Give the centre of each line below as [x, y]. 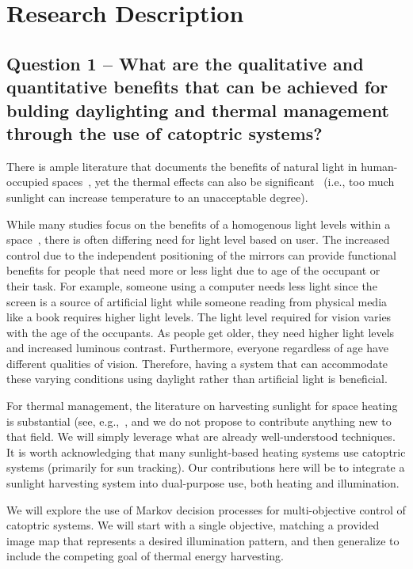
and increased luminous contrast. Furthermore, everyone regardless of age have [197, 348]
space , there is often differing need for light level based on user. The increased [198, 239]
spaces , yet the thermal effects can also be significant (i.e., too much [223, 182]
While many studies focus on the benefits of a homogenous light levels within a [199, 224]
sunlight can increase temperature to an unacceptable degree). [157, 197]
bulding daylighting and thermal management [198, 110]
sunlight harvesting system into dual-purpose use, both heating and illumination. [203, 483]
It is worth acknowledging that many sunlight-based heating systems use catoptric [206, 451]
